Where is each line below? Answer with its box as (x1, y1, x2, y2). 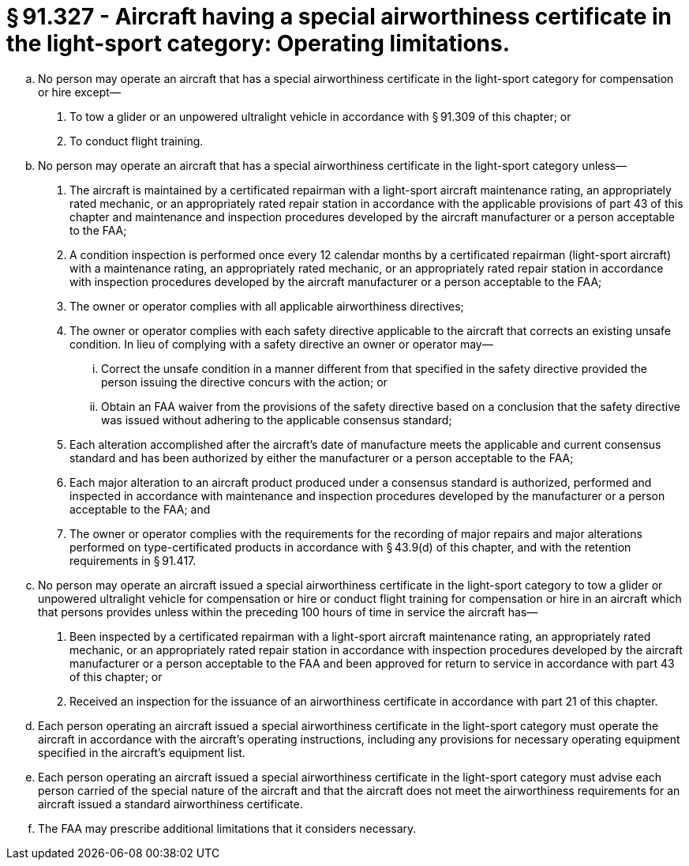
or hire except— (38, 85, 121, 99)
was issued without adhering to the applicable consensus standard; (101, 412, 452, 427)
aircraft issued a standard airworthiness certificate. (38, 796, 303, 811)
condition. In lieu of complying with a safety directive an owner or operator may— (69, 337, 493, 351)
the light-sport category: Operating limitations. (6, 30, 511, 57)
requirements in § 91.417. (69, 553, 197, 567)
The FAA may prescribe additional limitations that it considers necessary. (38, 821, 417, 835)
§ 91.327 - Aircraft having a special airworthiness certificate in (6, 3, 672, 30)
